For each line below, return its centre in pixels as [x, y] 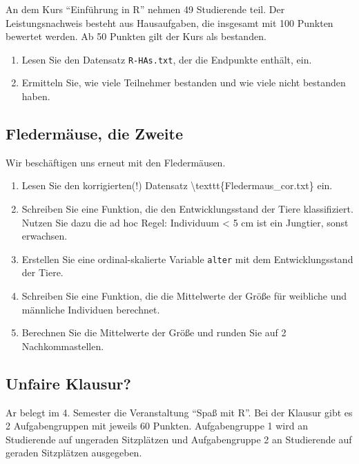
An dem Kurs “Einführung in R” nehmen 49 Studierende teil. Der [145, 9]
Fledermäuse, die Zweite [95, 134]
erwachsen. [45, 236]
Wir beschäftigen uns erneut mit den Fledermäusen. [116, 162]
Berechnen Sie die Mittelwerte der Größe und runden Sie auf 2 [154, 332]
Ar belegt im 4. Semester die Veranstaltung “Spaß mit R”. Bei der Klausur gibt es [179, 412]
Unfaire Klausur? [68, 383]
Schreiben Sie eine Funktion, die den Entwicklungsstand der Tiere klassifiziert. [187, 209]
